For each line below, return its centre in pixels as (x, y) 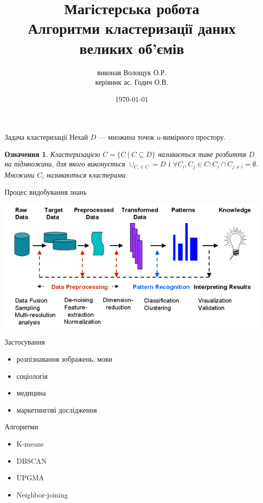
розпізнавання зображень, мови (64, 358)
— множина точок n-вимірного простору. (162, 137)
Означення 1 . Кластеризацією (52, 154)
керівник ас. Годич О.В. (132, 82)
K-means (30, 443)
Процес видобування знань (46, 191)
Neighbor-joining (42, 494)
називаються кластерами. (87, 174)
